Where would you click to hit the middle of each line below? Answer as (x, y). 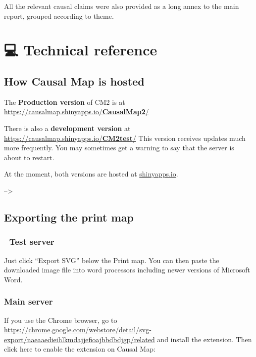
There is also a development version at (67, 128)
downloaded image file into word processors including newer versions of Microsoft (127, 270)
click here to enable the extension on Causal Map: (80, 349)
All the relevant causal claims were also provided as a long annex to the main (122, 6)
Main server (28, 301)
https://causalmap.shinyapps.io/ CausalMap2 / (77, 112)
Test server (32, 242)
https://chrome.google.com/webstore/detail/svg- (78, 330)
